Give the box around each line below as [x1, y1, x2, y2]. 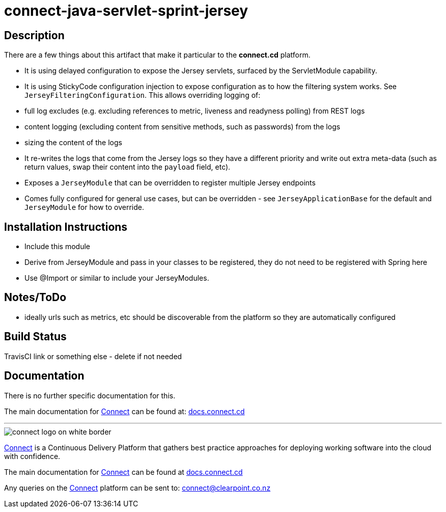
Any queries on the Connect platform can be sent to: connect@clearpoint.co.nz [4, 483, 271, 492]
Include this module [24, 242, 91, 251]
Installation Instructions [4, 220, 128, 233]
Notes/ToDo [4, 291, 67, 304]
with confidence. [4, 451, 61, 461]
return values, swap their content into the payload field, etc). [24, 163, 231, 172]
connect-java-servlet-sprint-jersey [4, 2, 248, 19]
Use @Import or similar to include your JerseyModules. [24, 274, 209, 283]
